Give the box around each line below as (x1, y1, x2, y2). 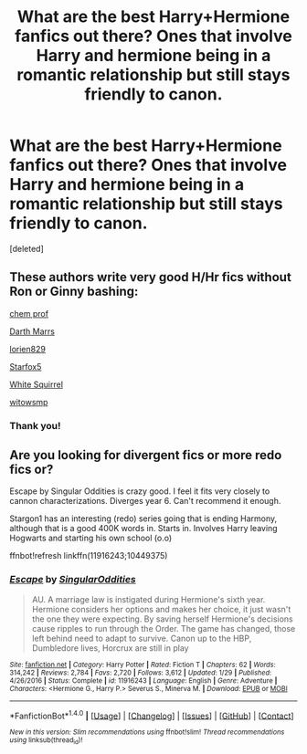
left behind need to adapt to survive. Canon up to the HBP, (31, 633, 252, 644)
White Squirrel (9, 379, 64, 390)
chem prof (9, 308, 48, 319)
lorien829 (9, 343, 46, 354)
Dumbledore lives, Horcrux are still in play (31, 642, 189, 654)
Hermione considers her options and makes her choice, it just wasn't (31, 603, 291, 614)
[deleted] (9, 243, 44, 254)
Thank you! (9, 419, 61, 432)
